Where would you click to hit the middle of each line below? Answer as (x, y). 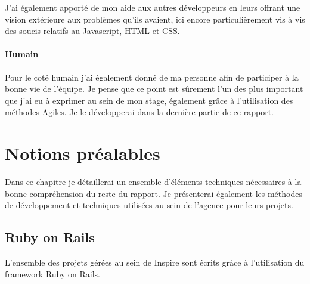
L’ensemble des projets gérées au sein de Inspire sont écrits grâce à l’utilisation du (155, 262)
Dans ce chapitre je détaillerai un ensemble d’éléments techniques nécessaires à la (153, 182)
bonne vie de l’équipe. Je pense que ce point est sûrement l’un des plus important (154, 89)
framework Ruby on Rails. (52, 274)
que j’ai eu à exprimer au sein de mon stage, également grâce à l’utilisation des (149, 100)
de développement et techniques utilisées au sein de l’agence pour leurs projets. (149, 205)
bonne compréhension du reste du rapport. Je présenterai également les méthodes (154, 193)
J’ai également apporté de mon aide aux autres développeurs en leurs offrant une (153, 7)
